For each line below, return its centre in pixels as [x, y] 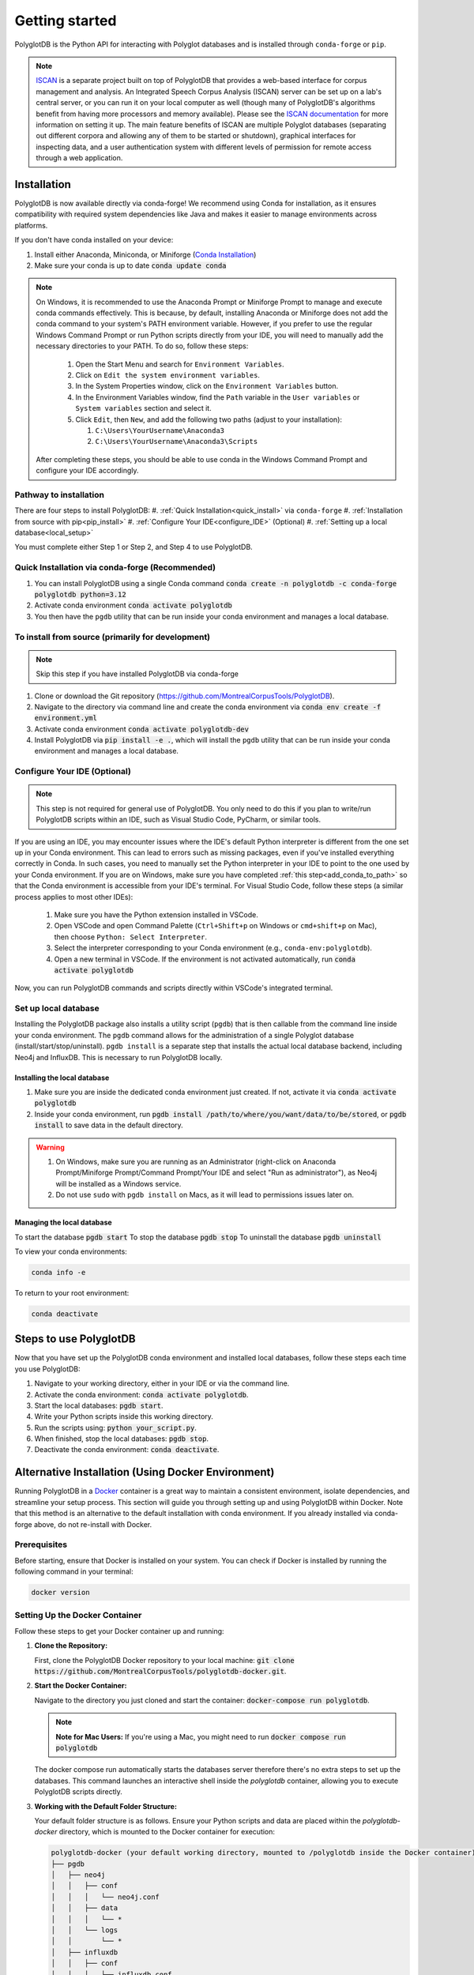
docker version [60, 1593]
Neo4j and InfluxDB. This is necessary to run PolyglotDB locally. [118, 1057]
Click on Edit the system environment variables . [168, 375]
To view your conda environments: [71, 1251]
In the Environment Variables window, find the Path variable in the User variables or [218, 397]
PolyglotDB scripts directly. [78, 1792]
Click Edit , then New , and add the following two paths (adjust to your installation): [209, 419]
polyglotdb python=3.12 [80, 595]
